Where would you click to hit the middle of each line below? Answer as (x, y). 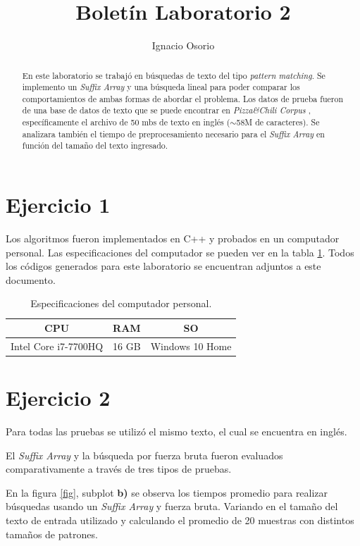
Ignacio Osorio (183, 45)
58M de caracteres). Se (278, 122)
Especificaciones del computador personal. (121, 303)
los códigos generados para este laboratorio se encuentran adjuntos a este (163, 266)
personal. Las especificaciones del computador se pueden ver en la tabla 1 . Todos (180, 252)
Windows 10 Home (191, 346)
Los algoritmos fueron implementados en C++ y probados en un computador (173, 238)
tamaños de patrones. (52, 534)
